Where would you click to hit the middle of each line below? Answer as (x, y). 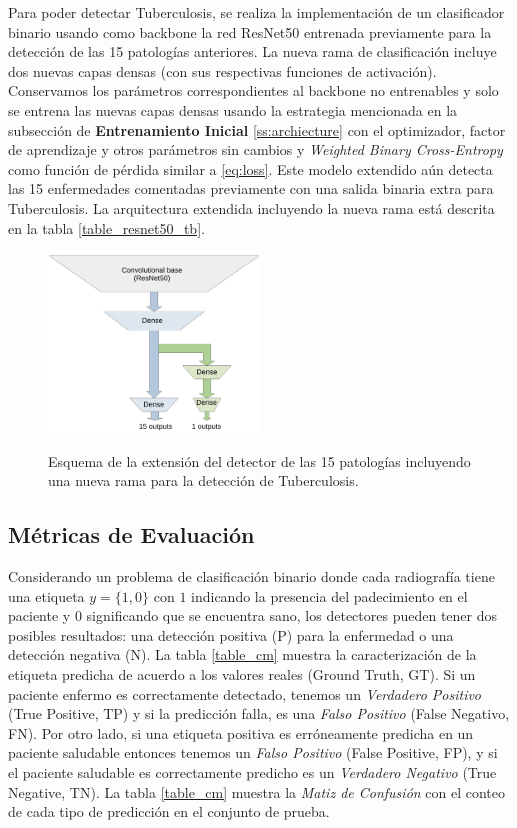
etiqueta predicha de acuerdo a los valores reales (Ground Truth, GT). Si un (242, 674)
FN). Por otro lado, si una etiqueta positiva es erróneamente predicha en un (241, 732)
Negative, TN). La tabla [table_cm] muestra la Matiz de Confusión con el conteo (257, 791)
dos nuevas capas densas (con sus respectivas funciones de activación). (222, 70)
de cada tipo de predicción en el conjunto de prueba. (169, 811)
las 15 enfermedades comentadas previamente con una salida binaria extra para (251, 188)
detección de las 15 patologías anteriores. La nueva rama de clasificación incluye (252, 51)
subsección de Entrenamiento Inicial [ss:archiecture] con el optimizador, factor (257, 129)
